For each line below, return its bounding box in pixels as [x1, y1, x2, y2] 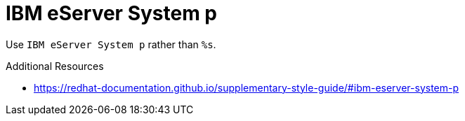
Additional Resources [6, 59, 104, 72]
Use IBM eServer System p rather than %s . [6, 38, 216, 50]
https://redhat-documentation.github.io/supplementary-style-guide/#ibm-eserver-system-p [34, 81, 459, 94]
